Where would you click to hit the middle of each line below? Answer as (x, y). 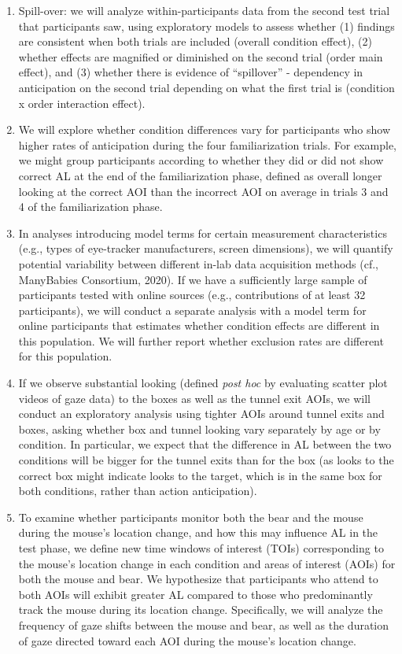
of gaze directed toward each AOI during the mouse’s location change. (187, 640)
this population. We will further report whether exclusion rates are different (201, 340)
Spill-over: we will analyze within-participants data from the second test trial (204, 10)
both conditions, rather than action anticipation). (138, 491)
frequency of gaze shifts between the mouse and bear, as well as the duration (204, 624)
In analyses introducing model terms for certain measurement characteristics (203, 233)
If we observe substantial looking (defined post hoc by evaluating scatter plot (203, 383)
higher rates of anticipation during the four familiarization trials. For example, (207, 144)
